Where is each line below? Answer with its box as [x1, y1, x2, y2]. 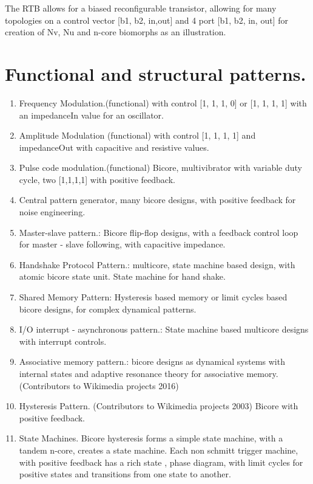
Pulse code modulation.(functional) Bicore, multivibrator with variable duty [19, 161, 302, 174]
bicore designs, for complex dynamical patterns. [19, 302, 197, 315]
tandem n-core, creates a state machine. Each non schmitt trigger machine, [19, 443, 298, 456]
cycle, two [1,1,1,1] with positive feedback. [19, 173, 175, 185]
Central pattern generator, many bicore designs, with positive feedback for [19, 193, 296, 206]
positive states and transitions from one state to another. [19, 468, 231, 480]
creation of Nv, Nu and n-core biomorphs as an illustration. [5, 26, 226, 38]
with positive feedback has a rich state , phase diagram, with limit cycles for [19, 455, 303, 468]
